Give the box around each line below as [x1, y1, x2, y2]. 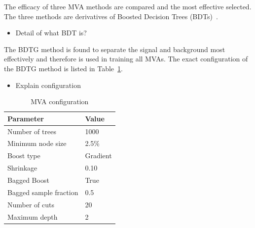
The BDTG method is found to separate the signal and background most [4, 44, 225, 54]
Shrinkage [7, 163, 37, 173]
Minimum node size [7, 138, 67, 148]
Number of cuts [7, 199, 55, 209]
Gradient [85, 150, 112, 161]
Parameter [7, 113, 44, 123]
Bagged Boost [7, 174, 49, 185]
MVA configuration [31, 96, 89, 107]
